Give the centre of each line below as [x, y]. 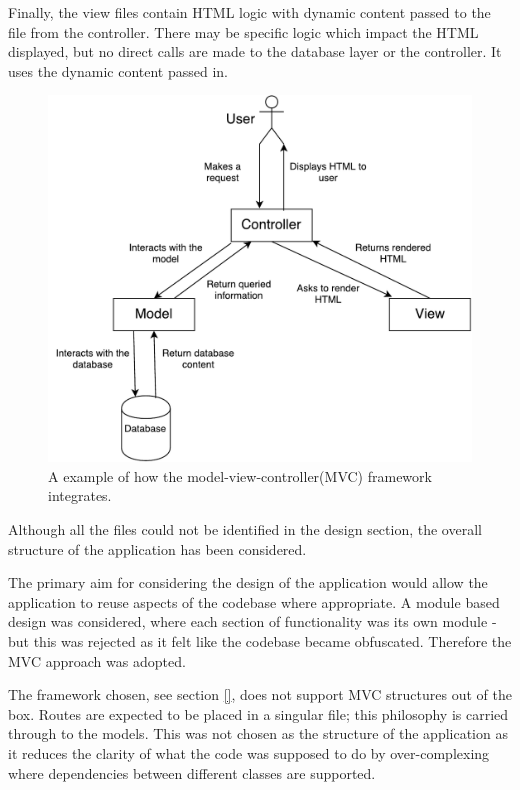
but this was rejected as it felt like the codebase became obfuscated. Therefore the [260, 640]
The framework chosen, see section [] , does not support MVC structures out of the [260, 694]
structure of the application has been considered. [157, 548]
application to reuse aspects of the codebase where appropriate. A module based [254, 601]
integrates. [80, 495]
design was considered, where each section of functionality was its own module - [252, 621]
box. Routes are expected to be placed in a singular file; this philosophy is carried [258, 713]
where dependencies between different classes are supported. [192, 772]
